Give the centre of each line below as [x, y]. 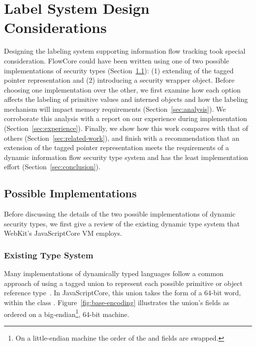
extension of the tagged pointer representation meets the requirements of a [117, 147]
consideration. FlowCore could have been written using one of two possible [117, 60]
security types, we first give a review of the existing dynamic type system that [122, 223]
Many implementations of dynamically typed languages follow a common [114, 273]
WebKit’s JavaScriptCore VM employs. [63, 233]
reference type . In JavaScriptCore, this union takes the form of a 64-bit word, [123, 293]
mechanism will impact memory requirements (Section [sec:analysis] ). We [115, 109]
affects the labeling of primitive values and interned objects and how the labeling [126, 99]
